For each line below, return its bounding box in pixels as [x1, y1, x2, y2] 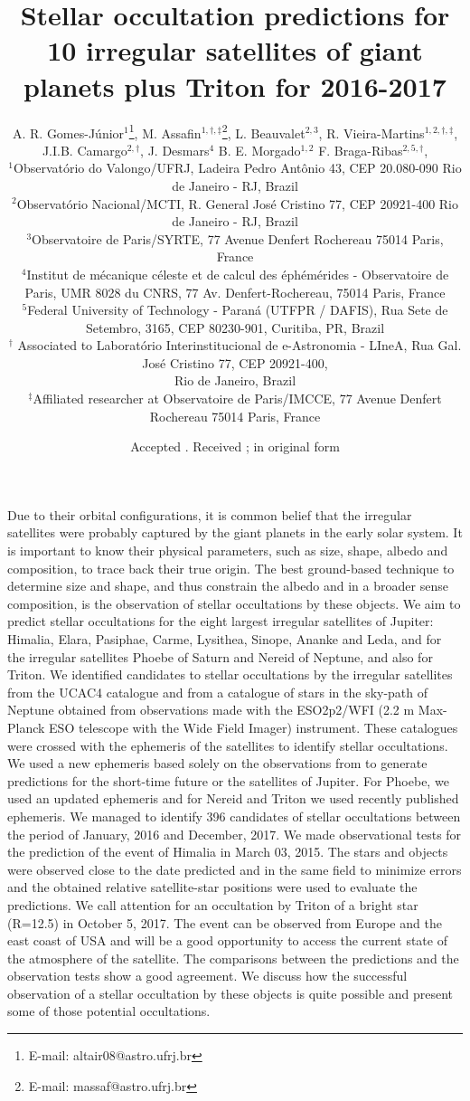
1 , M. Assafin [128, 120, 202, 142]
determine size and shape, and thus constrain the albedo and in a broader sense [7, 576, 448, 595]
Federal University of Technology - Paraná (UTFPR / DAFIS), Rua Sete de [27, 300, 448, 319]
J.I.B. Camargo [42, 140, 127, 159]
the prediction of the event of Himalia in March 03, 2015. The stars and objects [7, 842, 448, 861]
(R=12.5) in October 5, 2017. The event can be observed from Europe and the [7, 913, 442, 932]
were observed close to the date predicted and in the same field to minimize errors [7, 859, 462, 878]
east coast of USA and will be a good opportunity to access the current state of [7, 931, 447, 950]
